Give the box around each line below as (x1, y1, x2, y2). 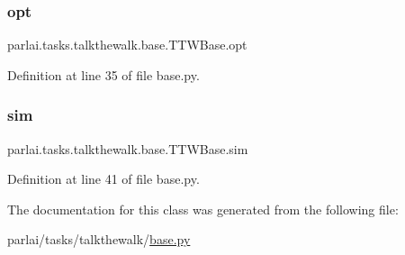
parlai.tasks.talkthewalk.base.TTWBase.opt (7, 35, 247, 54)
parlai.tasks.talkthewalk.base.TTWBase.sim (7, 139, 248, 158)
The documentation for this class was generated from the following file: (7, 199, 399, 218)
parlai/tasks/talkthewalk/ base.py (7, 230, 191, 249)
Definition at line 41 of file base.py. (7, 169, 200, 188)
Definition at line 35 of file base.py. (7, 65, 200, 84)
